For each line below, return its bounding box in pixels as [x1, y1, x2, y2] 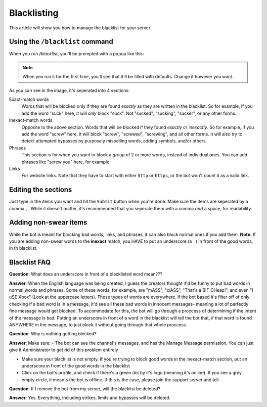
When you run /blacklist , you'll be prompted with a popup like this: [9, 51, 144, 57]
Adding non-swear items [9, 218, 88, 227]
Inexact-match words [9, 117, 53, 123]
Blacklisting [9, 7, 59, 18]
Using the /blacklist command [9, 38, 113, 46]
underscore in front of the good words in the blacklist [21, 362, 131, 368]
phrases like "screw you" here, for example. [21, 159, 111, 165]
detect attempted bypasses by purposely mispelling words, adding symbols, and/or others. [21, 138, 207, 144]
